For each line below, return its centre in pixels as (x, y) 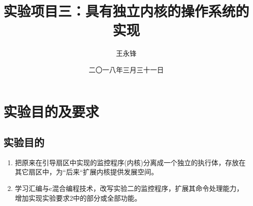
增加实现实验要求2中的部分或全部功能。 (78, 197)
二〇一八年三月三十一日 (126, 69)
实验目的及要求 (51, 111)
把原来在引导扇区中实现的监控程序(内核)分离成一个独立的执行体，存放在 (130, 162)
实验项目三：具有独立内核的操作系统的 (126, 11)
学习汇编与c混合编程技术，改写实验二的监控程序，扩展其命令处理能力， (129, 188)
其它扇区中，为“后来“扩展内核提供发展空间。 (87, 172)
